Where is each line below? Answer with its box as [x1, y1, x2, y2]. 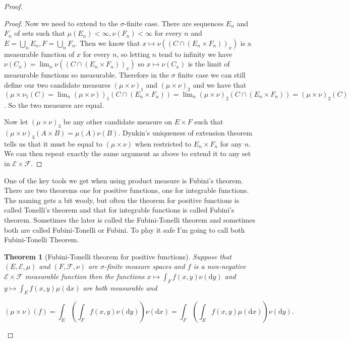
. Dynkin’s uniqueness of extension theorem [118, 127, 253, 138]
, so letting [116, 48, 150, 59]
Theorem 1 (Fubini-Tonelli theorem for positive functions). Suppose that [4, 251, 231, 261]
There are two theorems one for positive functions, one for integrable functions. [4, 185, 249, 195]
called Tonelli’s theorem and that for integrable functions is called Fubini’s [4, 204, 235, 215]
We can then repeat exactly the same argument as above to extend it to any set [4, 148, 251, 159]
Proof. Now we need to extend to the [4, 18, 118, 28]
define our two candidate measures [4, 79, 110, 90]
